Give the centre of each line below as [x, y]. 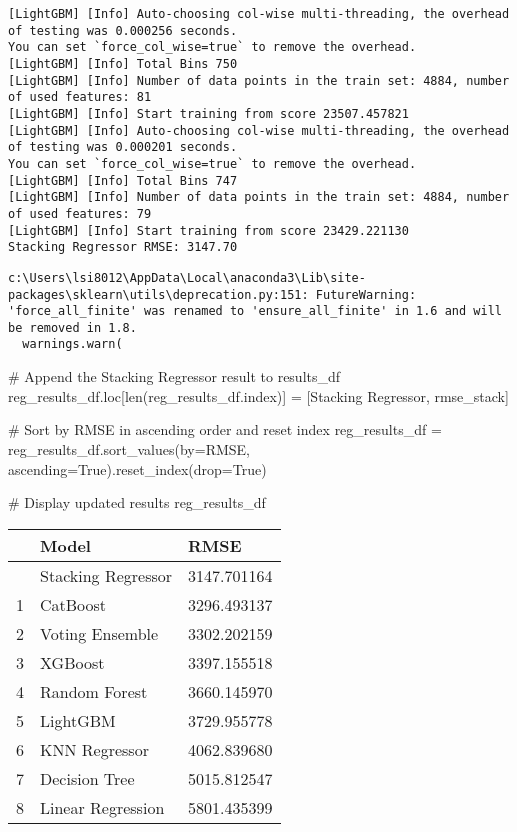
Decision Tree [87, 778]
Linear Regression [102, 807]
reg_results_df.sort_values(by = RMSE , [129, 448]
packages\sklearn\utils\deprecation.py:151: [158, 294]
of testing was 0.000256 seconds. [123, 30]
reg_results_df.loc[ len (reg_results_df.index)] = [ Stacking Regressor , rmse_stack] [258, 395]
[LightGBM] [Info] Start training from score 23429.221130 [208, 230]
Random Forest [94, 691]
